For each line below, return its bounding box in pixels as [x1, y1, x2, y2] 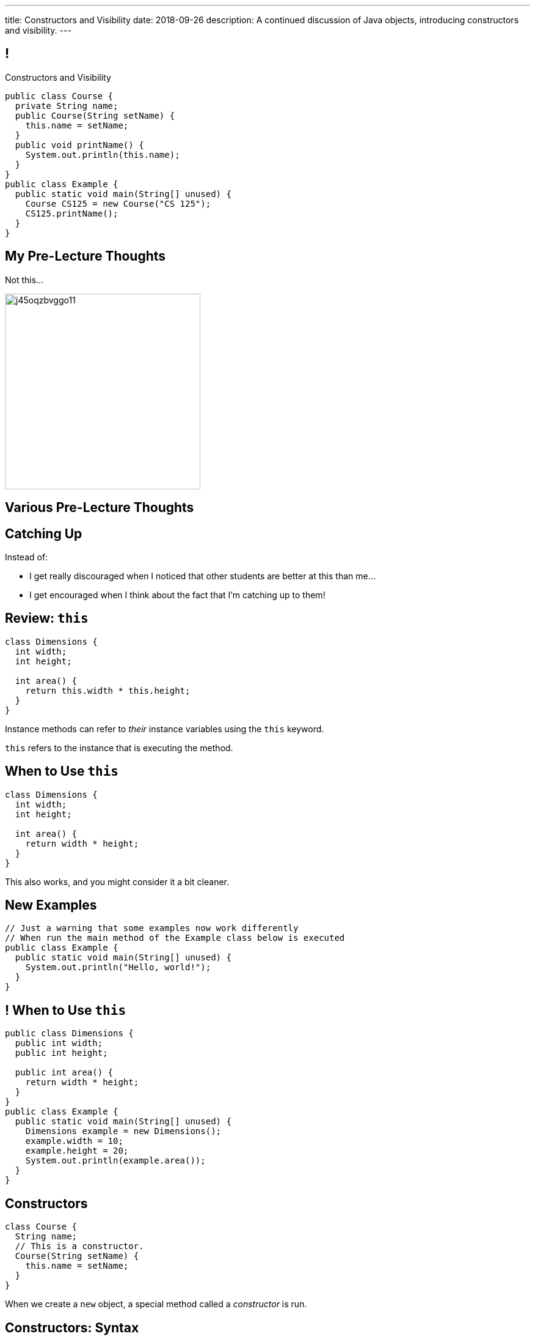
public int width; [15, 1038, 103, 1048]
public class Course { [5, 91, 114, 101]
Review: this [5, 610, 89, 626]
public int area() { [15, 1067, 114, 1078]
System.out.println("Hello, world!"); [25, 962, 211, 973]
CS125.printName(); [25, 208, 118, 218]
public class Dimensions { [5, 1028, 134, 1039]
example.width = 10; [25, 1136, 123, 1146]
